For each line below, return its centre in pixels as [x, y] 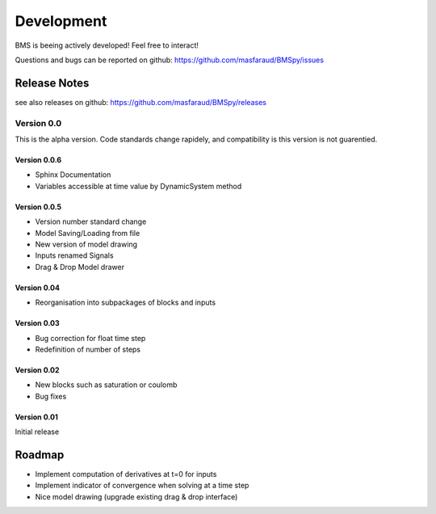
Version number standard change [91, 221]
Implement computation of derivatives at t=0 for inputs [126, 474]
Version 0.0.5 [38, 207]
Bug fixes [51, 396]
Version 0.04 [38, 288]
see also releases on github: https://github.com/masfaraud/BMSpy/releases [140, 102]
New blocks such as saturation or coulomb [106, 385]
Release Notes [52, 83]
